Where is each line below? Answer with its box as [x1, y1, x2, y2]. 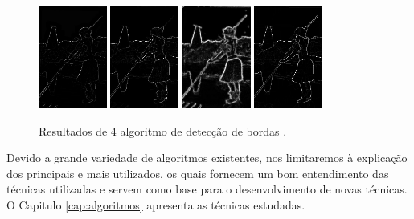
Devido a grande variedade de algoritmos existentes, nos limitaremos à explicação [6, 149, 408, 166]
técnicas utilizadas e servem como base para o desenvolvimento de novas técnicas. [6, 180, 408, 197]
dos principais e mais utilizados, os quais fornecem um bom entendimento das [6, 164, 389, 181]
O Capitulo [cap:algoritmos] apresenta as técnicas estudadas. [6, 197, 305, 213]
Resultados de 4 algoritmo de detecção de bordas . [39, 122, 287, 139]
